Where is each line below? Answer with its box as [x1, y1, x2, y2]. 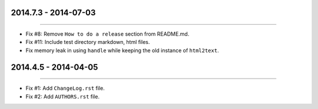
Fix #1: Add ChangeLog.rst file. [25, 85, 105, 92]
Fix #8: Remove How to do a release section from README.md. [25, 30, 190, 38]
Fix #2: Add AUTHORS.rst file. [25, 93, 100, 100]
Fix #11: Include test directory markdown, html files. [25, 39, 150, 46]
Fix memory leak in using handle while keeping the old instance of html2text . [25, 47, 219, 54]
